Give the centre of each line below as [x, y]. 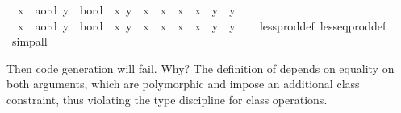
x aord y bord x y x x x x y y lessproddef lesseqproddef [202, 25]
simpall [29, 41]
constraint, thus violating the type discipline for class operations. [167, 99]
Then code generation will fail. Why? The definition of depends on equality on [200, 68]
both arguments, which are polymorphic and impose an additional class [183, 84]
